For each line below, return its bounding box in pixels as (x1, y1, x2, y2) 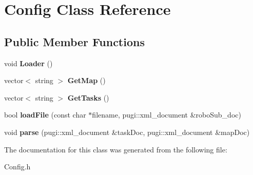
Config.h (4, 161, 31, 172)
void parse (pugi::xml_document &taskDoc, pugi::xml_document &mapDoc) (4, 126, 250, 137)
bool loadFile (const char (4, 109, 86, 120)
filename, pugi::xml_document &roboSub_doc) (92, 109, 241, 120)
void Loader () (4, 57, 53, 68)
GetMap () (67, 75, 106, 86)
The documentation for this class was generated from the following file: (4, 144, 227, 154)
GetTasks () (67, 92, 109, 103)
